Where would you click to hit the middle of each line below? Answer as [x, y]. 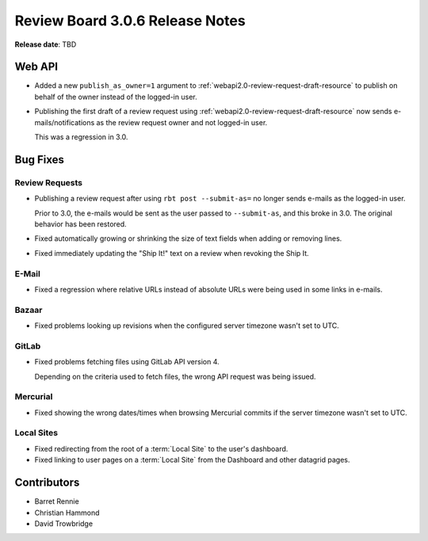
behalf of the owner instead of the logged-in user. [116, 97]
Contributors [47, 483]
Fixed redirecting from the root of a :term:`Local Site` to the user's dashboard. [161, 448]
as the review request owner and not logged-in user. [182, 122]
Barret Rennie [57, 501]
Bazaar [29, 310]
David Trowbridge [64, 524]
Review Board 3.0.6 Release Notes [130, 21]
